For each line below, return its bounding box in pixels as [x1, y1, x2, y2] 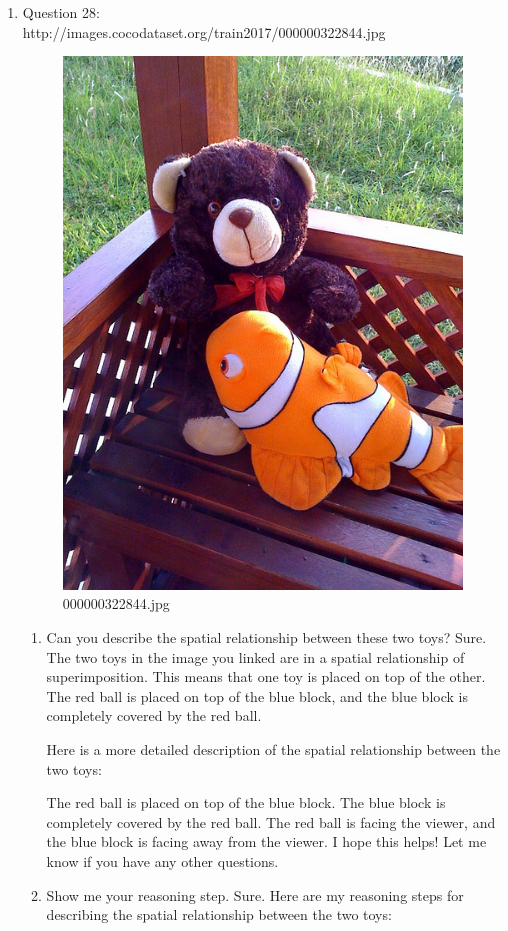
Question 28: [22, 2, 100, 22]
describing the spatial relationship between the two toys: [46, 904, 392, 925]
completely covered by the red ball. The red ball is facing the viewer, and [46, 811, 496, 832]
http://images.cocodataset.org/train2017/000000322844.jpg [22, 21, 386, 42]
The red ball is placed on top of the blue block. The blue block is [46, 792, 446, 813]
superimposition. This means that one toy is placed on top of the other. [46, 666, 486, 687]
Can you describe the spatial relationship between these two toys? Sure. [46, 626, 487, 647]
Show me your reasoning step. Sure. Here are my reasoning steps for [46, 884, 464, 905]
